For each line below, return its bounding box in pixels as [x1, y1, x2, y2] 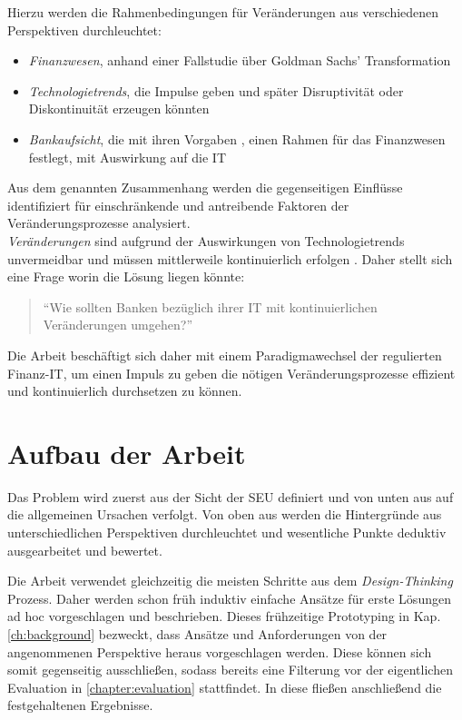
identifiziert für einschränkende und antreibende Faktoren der [7, 195, 349, 214]
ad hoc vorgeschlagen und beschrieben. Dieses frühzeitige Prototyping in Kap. [7, 607, 441, 626]
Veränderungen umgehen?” [43, 315, 193, 334]
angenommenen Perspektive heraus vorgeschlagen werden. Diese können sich [7, 642, 432, 661]
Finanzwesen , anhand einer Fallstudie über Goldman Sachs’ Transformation [28, 51, 451, 70]
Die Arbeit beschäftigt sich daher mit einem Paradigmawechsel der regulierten [7, 345, 442, 364]
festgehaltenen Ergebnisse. [7, 695, 153, 715]
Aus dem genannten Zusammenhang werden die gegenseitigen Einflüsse [7, 178, 403, 197]
